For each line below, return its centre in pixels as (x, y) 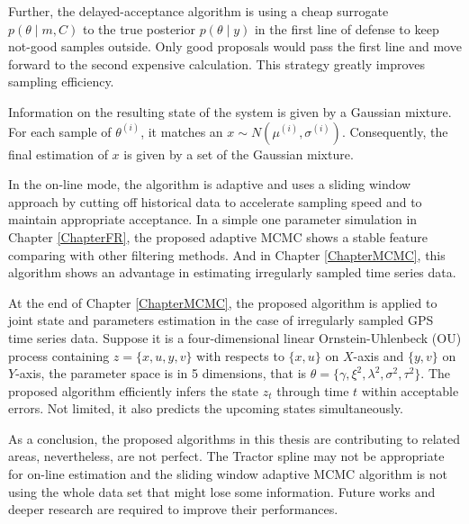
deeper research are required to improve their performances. (173, 509)
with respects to (240, 355)
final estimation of (58, 154)
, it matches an (182, 131)
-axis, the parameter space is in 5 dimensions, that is (161, 373)
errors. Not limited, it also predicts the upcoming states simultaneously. (206, 408)
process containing (59, 355)
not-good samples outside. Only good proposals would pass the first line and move (235, 46)
